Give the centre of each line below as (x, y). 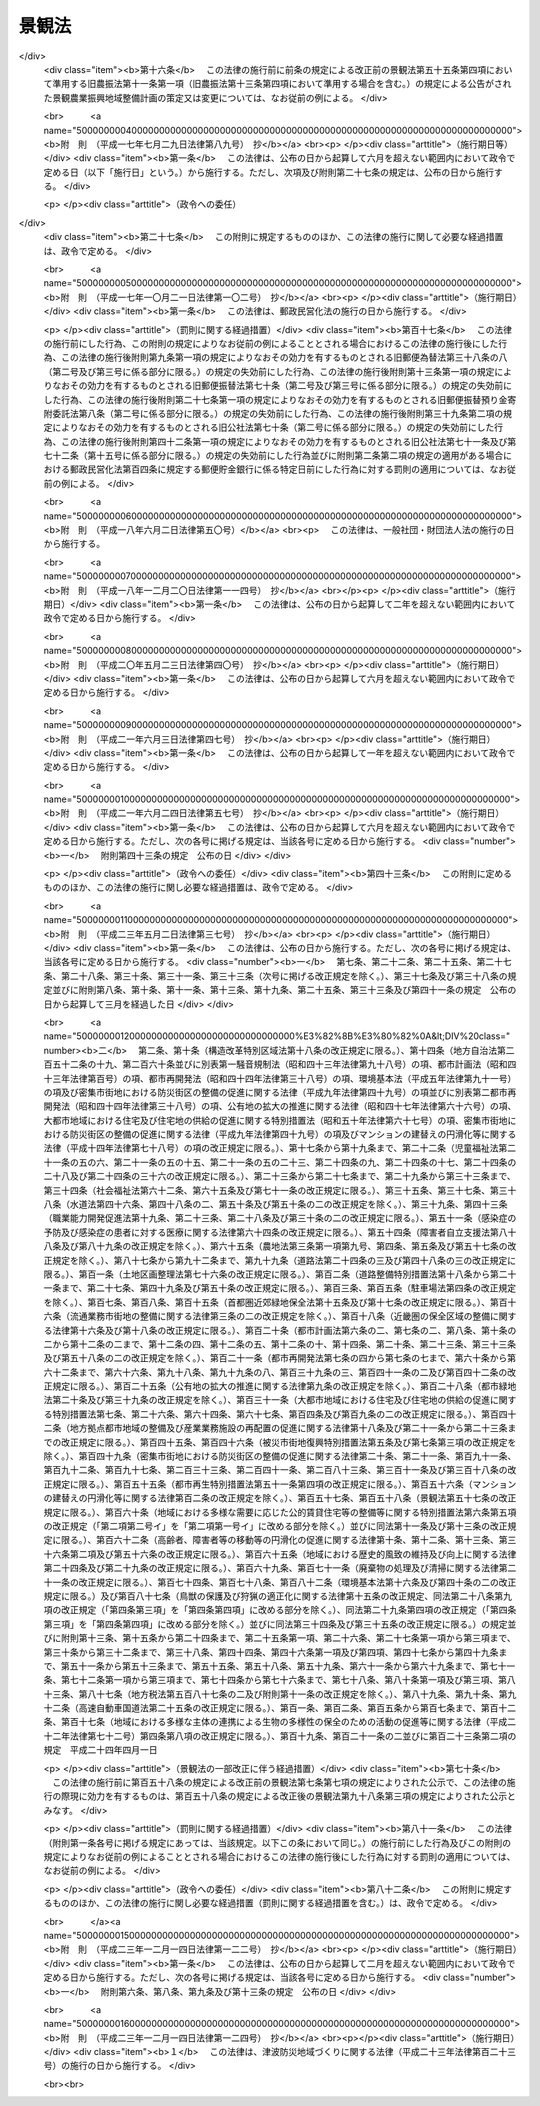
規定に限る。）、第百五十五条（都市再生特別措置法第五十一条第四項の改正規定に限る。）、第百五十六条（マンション (284, 1484)
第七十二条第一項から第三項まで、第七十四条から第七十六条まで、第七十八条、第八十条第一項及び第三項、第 (283, 1680)
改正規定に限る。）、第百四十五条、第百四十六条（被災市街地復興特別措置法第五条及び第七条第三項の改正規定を (288, 1442)
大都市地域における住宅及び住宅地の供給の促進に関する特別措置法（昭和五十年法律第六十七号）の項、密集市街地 (275, 1120)
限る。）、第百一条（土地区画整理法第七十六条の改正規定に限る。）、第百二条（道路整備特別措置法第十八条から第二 (275, 1274)
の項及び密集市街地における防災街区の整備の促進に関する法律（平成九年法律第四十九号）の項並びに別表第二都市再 (280, 1092)
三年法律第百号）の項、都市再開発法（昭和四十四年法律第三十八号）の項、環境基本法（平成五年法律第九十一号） (284, 1078)
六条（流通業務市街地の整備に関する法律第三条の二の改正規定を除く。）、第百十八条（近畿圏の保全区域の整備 (266, 1316)
